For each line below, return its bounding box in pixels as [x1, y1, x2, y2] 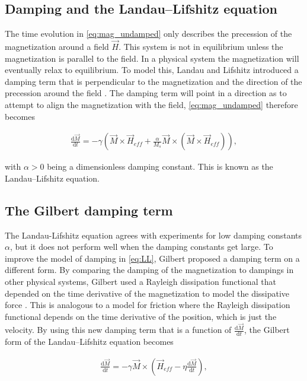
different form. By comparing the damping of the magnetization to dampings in [5, 263, 294, 276]
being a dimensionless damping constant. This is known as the [47, 160, 273, 173]
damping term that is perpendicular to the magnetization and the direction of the [5, 75, 302, 87]
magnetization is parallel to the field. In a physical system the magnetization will [5, 52, 299, 64]
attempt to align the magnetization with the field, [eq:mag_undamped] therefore [5, 98, 298, 110]
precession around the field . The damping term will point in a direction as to [5, 87, 287, 99]
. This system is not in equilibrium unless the [119, 40, 283, 53]
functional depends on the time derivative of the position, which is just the [5, 310, 277, 322]
